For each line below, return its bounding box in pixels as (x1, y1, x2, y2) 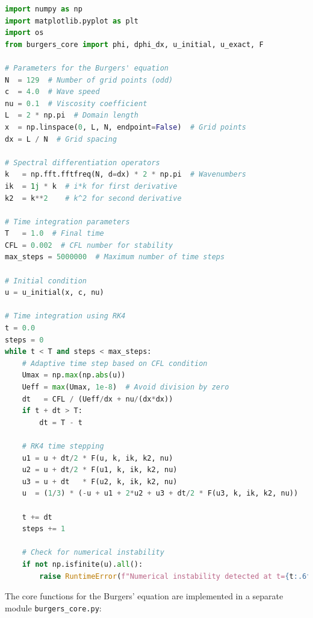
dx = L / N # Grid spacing (5, 134, 117, 143)
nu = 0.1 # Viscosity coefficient (5, 99, 147, 108)
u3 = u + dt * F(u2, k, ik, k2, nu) (22, 477, 178, 486)
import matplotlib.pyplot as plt (5, 16, 138, 25)
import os (5, 28, 44, 37)
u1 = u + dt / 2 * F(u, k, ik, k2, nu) (22, 453, 173, 462)
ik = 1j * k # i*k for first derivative (5, 181, 178, 191)
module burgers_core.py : (5, 601, 102, 614)
